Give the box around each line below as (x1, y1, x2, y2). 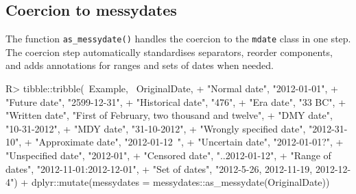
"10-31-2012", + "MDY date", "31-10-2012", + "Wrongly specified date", (5, 121, 306, 135)
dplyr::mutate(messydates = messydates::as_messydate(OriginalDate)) (31, 175, 330, 189)
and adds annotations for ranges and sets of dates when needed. (5, 58, 274, 72)
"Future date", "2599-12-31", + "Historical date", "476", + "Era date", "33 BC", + (5, 94, 346, 109)
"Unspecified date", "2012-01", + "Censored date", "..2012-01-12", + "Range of (5, 148, 331, 163)
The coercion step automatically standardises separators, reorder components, (5, 44, 333, 59)
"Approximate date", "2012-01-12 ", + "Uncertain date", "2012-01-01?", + (35, 135, 344, 149)
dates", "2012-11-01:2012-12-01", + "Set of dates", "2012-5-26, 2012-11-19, (5, 161, 313, 176)
